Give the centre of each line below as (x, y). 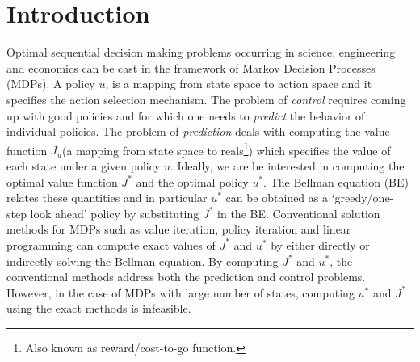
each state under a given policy (84, 165)
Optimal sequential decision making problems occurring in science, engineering (201, 52)
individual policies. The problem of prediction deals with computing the (184, 131)
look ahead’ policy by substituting (115, 213)
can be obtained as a (277, 198)
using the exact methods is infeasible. (99, 308)
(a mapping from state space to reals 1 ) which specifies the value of (227, 149)
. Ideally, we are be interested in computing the (287, 165)
